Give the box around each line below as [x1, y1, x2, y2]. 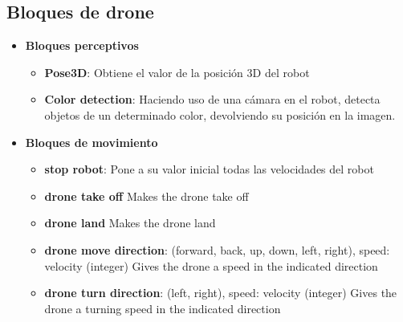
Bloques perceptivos [25, 37, 139, 54]
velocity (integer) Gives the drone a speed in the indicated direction [44, 257, 378, 274]
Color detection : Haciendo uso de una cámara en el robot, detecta [44, 91, 381, 108]
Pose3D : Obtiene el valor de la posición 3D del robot [44, 63, 310, 80]
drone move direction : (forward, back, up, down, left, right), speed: [44, 241, 390, 258]
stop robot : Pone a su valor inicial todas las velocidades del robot [44, 161, 374, 177]
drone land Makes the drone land [44, 214, 216, 231]
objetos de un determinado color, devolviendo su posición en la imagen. [44, 106, 396, 123]
